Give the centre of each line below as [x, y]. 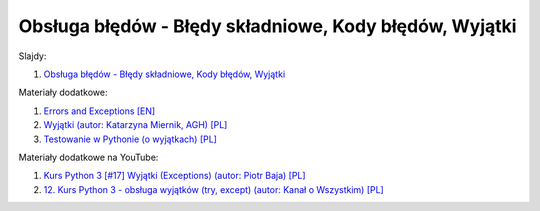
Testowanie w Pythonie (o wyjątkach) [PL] [130, 139]
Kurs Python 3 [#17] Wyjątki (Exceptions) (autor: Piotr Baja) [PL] [174, 176]
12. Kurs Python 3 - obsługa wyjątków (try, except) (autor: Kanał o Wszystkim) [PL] [213, 189]
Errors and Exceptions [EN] [99, 111]
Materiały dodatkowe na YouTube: [88, 157]
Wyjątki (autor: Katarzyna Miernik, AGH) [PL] [135, 125]
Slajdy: [32, 56]
